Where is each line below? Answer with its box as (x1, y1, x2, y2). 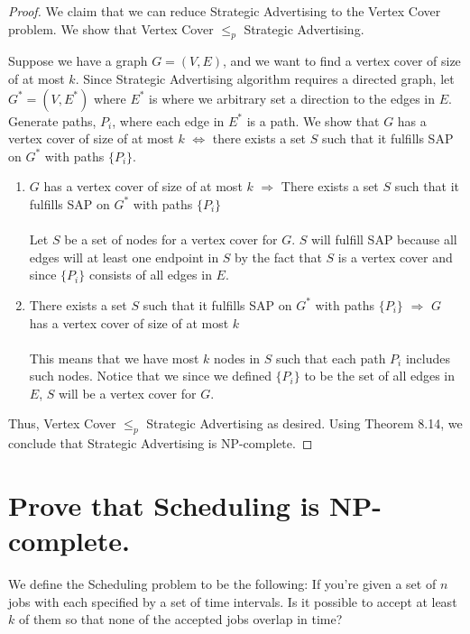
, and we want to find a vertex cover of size (223, 51, 461, 70)
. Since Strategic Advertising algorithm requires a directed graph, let (75, 69, 455, 87)
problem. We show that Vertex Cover (8, 19, 214, 38)
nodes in (214, 348, 261, 367)
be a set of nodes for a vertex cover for (64, 230, 278, 249)
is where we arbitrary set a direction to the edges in (149, 88, 436, 107)
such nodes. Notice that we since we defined (29, 366, 272, 385)
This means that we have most (29, 348, 199, 367)
